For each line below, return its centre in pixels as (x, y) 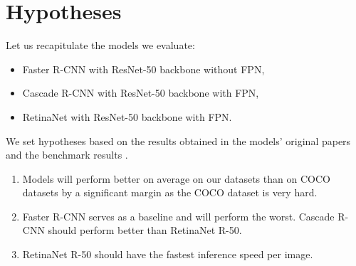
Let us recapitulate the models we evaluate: (100, 45)
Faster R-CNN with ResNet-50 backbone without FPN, (143, 69)
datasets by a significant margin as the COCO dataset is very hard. (170, 192)
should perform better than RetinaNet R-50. (145, 230)
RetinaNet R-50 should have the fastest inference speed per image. (168, 254)
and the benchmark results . (67, 155)
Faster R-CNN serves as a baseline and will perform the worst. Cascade (178, 216)
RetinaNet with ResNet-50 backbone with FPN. (127, 116)
